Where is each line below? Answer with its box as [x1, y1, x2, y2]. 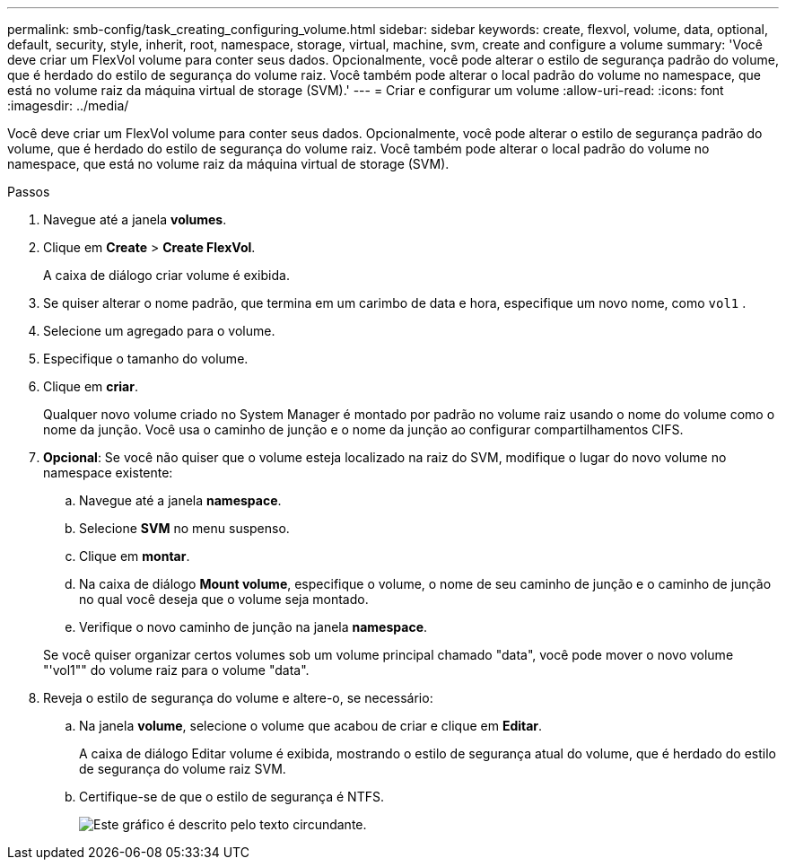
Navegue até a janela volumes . [43, 212, 227, 227]
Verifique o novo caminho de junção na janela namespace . [79, 619, 428, 635]
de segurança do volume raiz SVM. [79, 761, 286, 776]
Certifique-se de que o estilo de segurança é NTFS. [79, 789, 384, 804]
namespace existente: [43, 465, 173, 480]
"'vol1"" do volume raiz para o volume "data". [43, 662, 310, 678]
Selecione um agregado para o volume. [43, 323, 275, 338]
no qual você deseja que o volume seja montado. [79, 591, 369, 607]
